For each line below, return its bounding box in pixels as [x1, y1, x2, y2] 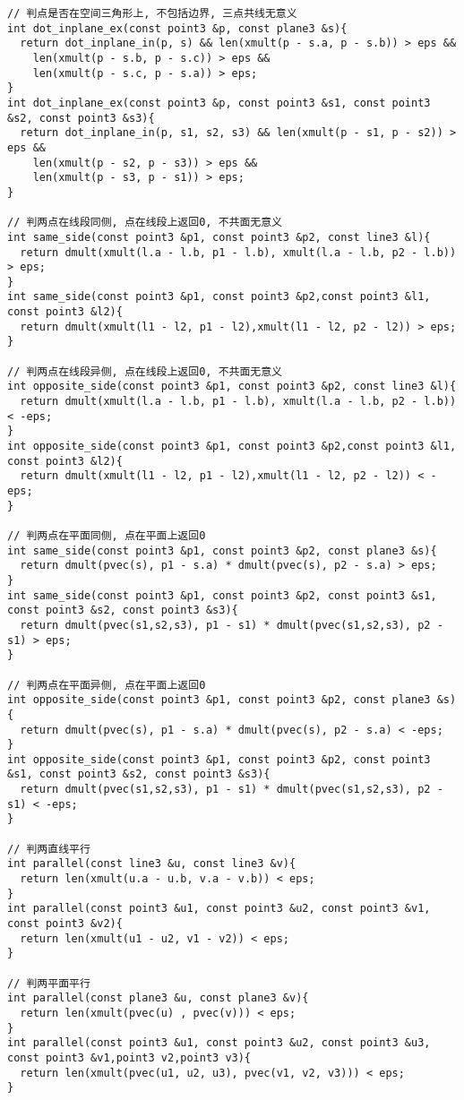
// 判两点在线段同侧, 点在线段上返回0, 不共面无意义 [7, 216, 282, 229]
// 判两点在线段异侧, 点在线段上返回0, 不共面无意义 [7, 365, 282, 378]
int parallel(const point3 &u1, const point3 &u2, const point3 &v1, [7, 902, 431, 915]
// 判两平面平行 [7, 976, 90, 990]
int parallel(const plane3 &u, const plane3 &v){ [7, 992, 309, 1005]
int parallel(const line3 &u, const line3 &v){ [7, 857, 296, 871]
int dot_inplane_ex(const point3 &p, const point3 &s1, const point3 [7, 96, 431, 109]
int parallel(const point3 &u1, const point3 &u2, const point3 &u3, [7, 1036, 431, 1050]
